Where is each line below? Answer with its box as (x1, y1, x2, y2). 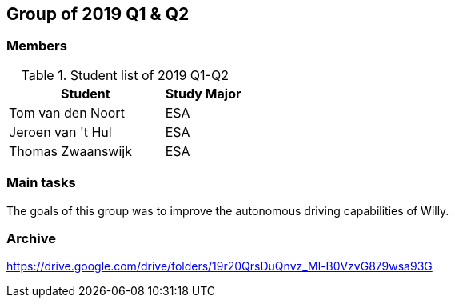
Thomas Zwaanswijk (9, 142, 132, 159)
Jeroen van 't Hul (9, 123, 112, 140)
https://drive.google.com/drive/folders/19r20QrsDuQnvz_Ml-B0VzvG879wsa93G (6, 259, 433, 274)
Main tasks (6, 174, 76, 191)
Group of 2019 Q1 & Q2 (6, 4, 190, 24)
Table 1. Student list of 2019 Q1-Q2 (21, 66, 229, 83)
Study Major (165, 85, 241, 102)
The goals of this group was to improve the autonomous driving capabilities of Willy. (6, 203, 449, 218)
